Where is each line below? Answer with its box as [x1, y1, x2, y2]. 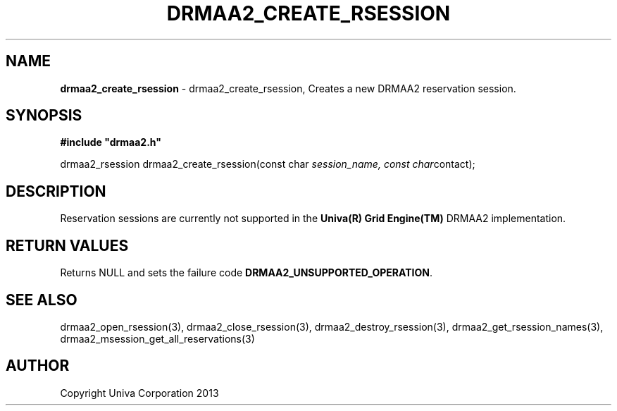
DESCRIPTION [6, 182, 106, 200]
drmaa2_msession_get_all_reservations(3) [60, 332, 255, 345]
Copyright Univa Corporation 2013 [60, 386, 219, 399]
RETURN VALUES [6, 236, 129, 254]
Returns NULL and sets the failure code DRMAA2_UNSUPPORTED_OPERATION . [60, 266, 432, 279]
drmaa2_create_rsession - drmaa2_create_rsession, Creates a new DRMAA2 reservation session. [60, 82, 516, 94]
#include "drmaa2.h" [60, 136, 161, 149]
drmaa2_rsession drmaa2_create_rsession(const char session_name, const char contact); [60, 158, 475, 171]
